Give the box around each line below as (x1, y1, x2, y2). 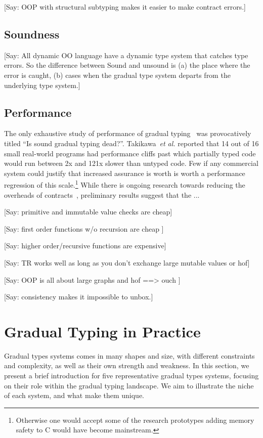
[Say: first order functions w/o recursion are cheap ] (4, 223, 164, 234)
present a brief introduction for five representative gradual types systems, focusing (4, 370, 259, 381)
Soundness (4, 26, 60, 41)
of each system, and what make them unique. (4, 390, 145, 401)
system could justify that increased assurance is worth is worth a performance (4, 167, 245, 178)
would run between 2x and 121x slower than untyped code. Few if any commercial (4, 158, 258, 168)
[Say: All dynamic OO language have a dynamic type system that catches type (4, 50, 248, 60)
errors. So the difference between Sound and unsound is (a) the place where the (4, 60, 250, 70)
